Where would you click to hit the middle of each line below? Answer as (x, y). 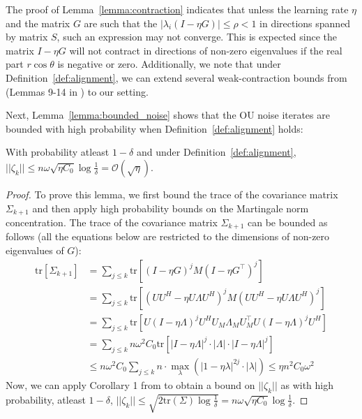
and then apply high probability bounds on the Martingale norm (171, 208)
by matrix (27, 37)
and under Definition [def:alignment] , (216, 152)
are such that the (121, 23)
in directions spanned (305, 23)
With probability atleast (58, 152)
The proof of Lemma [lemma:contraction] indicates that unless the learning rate (177, 9)
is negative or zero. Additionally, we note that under (169, 64)
